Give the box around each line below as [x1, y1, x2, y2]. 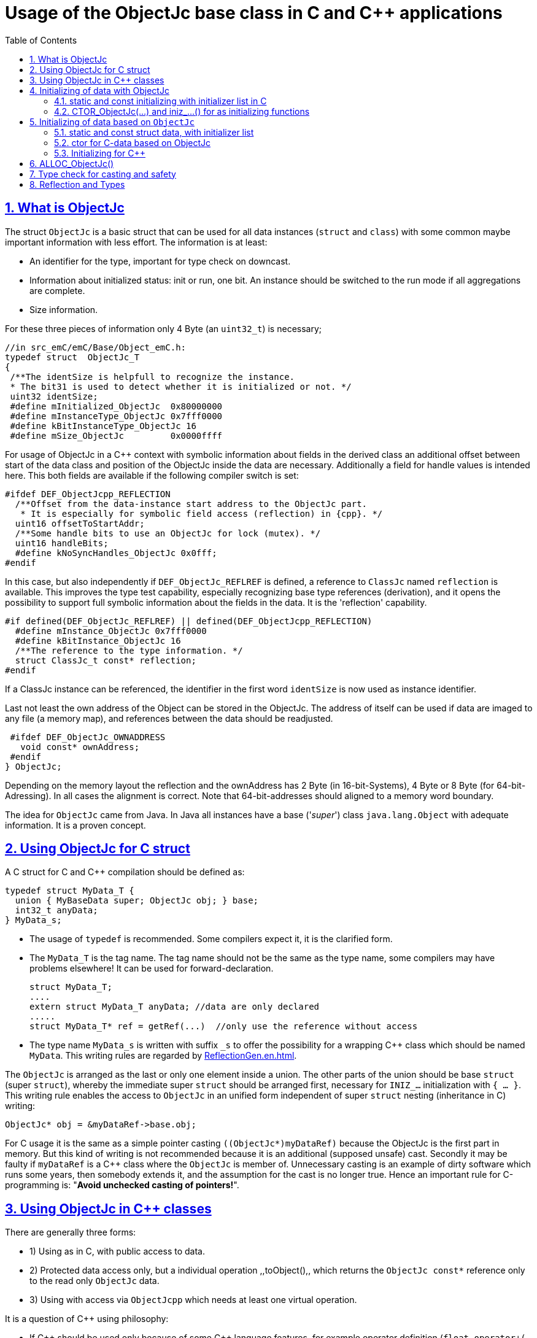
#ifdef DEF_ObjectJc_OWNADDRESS [10, 732, 166, 742]
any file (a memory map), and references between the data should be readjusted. [5, 713, 333, 724]
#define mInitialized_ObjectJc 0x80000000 [10, 401, 223, 411]
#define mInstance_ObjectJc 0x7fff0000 [15, 625, 207, 636]
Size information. [29, 304, 98, 315]
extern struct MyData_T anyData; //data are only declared [29, 1002, 320, 1012]
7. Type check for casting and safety [29, 168, 176, 179]
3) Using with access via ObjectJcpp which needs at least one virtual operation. [29, 1294, 357, 1305]
